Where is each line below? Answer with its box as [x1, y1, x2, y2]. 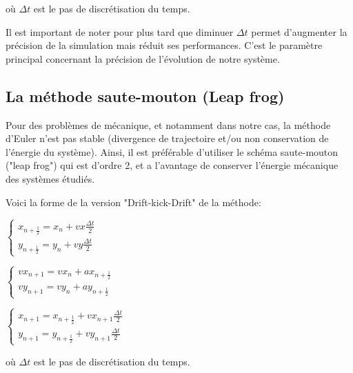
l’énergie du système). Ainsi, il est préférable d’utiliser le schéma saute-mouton [6, 144, 339, 159]
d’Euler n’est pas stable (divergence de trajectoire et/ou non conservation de [6, 131, 329, 145]
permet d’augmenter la [251, 24, 347, 39]
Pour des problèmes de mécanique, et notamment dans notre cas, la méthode [6, 117, 331, 132]
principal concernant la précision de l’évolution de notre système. [6, 51, 280, 65]
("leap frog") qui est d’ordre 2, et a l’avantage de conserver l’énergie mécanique [6, 158, 339, 172]
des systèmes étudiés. [6, 171, 95, 185]
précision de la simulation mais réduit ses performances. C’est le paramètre [6, 38, 323, 52]
